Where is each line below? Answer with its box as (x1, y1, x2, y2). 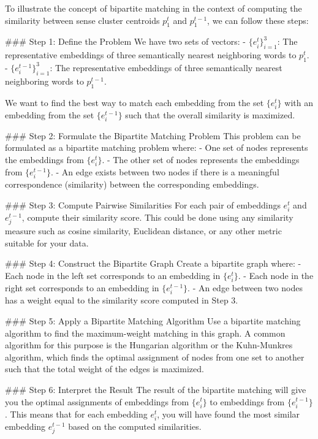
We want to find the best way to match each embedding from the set (5, 96, 264, 109)
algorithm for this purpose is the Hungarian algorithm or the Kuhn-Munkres (5, 338, 293, 351)
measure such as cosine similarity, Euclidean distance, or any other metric (5, 224, 282, 237)
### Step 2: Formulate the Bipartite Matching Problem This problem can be (5, 129, 301, 142)
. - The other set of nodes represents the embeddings (102, 153, 300, 166)
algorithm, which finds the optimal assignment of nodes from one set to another (5, 350, 305, 363)
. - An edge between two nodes (187, 281, 303, 294)
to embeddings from (210, 395, 285, 408)
